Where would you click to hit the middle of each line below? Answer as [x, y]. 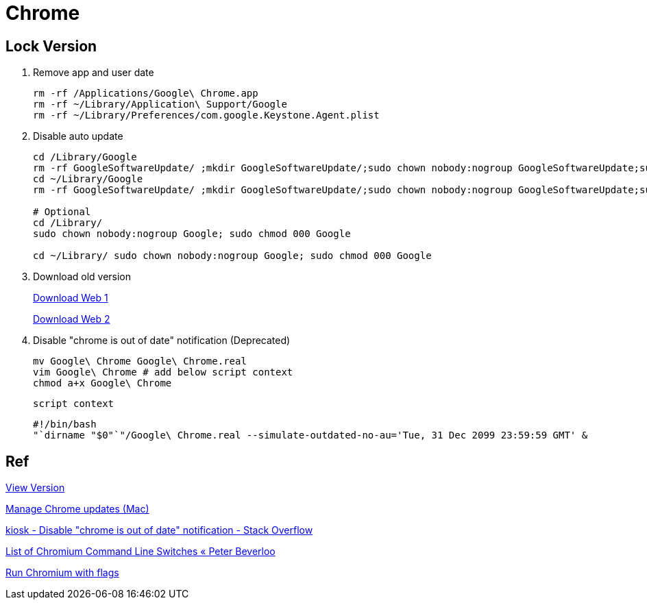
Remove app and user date [94, 73]
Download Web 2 [72, 319]
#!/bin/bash [65, 424]
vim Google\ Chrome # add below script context [163, 372]
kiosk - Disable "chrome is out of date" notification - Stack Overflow [159, 530]
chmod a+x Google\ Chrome [102, 383]
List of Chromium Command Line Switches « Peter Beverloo [141, 552]
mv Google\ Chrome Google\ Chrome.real [140, 361]
